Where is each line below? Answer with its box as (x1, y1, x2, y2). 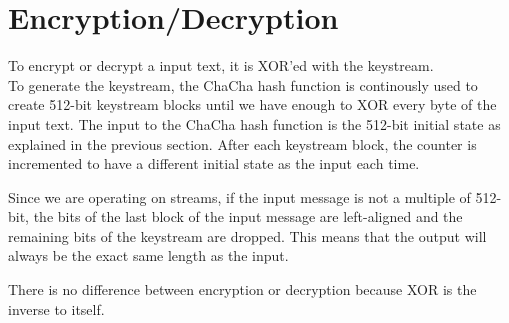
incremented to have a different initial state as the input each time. (8, 153, 420, 174)
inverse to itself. (8, 298, 105, 319)
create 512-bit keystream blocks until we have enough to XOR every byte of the (8, 94, 497, 115)
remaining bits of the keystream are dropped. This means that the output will (8, 225, 487, 246)
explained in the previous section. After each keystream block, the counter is (8, 133, 477, 154)
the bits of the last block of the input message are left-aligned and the (33, 206, 463, 227)
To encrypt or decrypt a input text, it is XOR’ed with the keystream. (8, 55, 434, 76)
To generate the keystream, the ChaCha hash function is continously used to (8, 74, 478, 95)
